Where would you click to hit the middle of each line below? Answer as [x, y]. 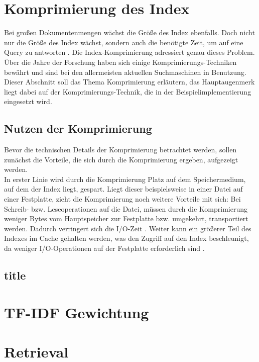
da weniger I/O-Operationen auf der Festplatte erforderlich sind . [104, 248]
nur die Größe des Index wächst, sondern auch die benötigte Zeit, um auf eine [124, 42]
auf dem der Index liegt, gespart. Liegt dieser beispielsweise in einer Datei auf [123, 189]
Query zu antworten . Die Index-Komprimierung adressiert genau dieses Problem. [129, 52]
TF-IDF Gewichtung [77, 312]
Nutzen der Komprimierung [78, 128]
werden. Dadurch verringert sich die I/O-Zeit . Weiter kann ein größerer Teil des [128, 228]
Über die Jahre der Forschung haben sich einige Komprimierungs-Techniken [120, 62]
